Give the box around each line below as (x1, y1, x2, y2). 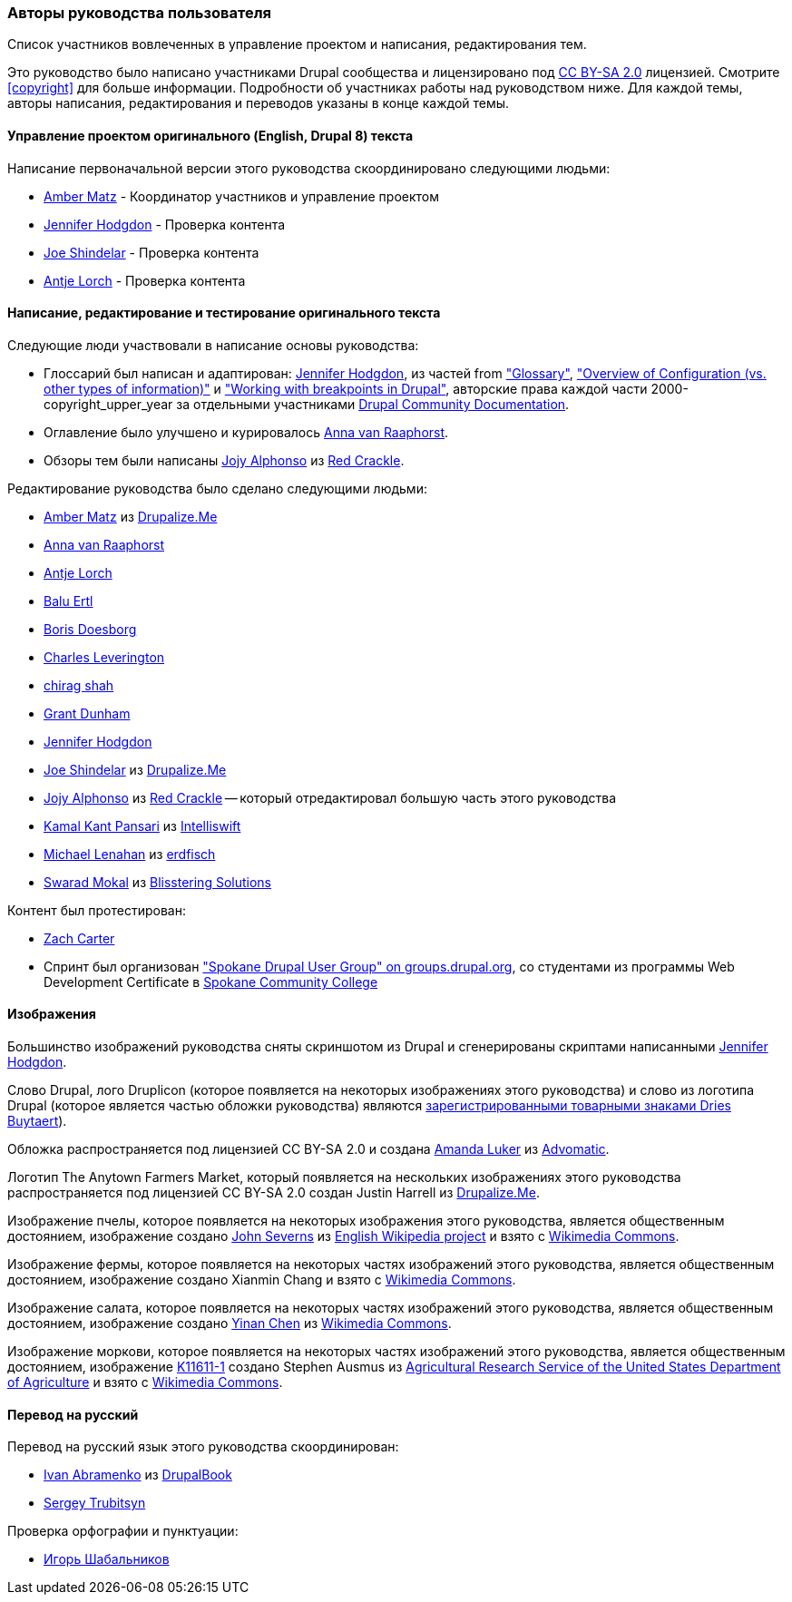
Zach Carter (44, 930, 115, 946)
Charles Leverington (44, 649, 165, 665)
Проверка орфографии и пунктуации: (7, 1523, 239, 1539)
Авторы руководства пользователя (7, 4, 272, 22)
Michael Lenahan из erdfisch (44, 845, 216, 862)
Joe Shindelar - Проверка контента (44, 244, 259, 260)
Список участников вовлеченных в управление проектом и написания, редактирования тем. (7, 36, 587, 53)
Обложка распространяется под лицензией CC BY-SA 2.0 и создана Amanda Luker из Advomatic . (7, 1141, 610, 1158)
